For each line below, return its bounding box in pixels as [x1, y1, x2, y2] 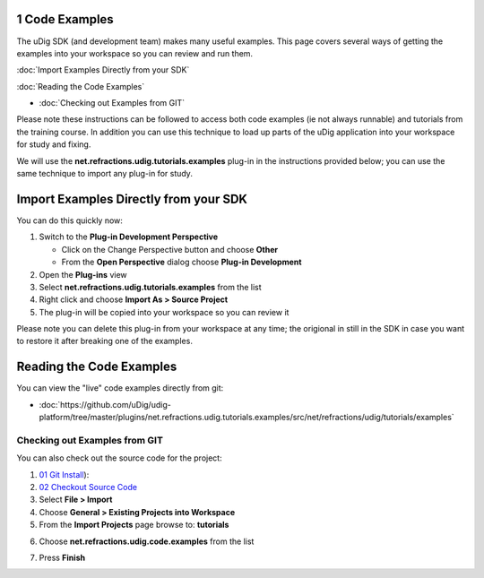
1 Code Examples [16, 12, 114, 27]
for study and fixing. [16, 139, 91, 150]
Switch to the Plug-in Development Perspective [39, 231, 219, 242]
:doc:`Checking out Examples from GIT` [39, 98, 186, 108]
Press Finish [39, 552, 85, 564]
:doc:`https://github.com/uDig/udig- [39, 399, 172, 410]
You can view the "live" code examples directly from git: [16, 383, 224, 393]
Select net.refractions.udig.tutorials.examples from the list [39, 281, 262, 292]
